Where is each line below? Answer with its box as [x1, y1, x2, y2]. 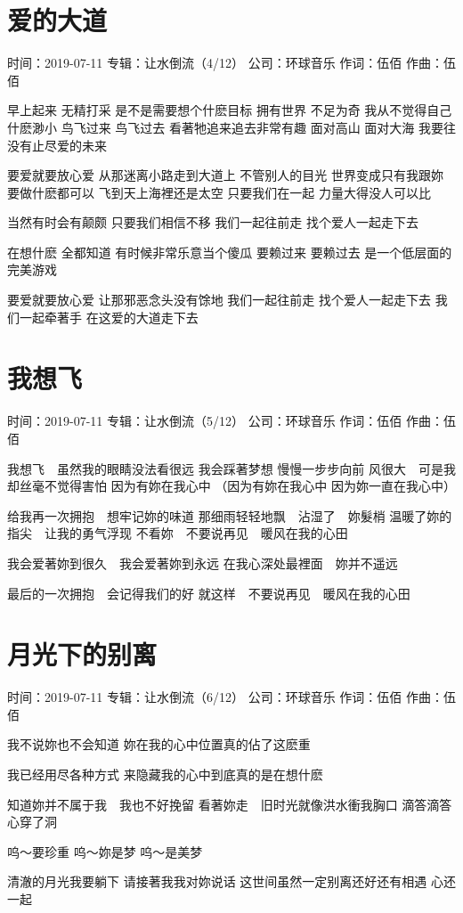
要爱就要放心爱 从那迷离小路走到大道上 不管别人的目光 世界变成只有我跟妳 [7, 166, 443, 184]
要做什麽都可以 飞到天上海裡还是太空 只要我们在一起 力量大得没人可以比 [7, 183, 431, 201]
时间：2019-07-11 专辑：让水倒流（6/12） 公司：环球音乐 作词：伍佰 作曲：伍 [7, 688, 456, 706]
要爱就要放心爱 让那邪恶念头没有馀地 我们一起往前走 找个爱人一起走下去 [7, 290, 431, 309]
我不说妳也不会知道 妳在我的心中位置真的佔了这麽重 [7, 735, 311, 754]
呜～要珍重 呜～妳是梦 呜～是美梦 [7, 842, 203, 860]
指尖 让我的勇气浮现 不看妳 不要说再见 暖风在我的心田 [7, 524, 348, 542]
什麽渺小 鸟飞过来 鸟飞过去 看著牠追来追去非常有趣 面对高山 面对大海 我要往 [7, 118, 456, 136]
